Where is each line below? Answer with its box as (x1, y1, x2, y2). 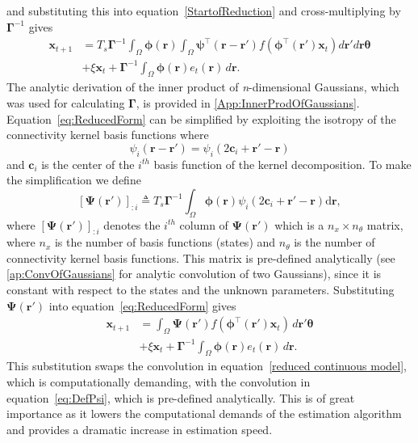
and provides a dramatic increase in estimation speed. (6, 420, 273, 437)
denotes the (103, 216, 161, 233)
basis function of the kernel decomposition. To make (153, 155, 412, 172)
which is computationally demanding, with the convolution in (6, 373, 311, 390)
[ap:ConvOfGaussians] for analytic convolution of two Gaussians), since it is (6, 265, 382, 282)
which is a (274, 216, 324, 233)
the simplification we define (6, 171, 141, 188)
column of (179, 216, 228, 233)
